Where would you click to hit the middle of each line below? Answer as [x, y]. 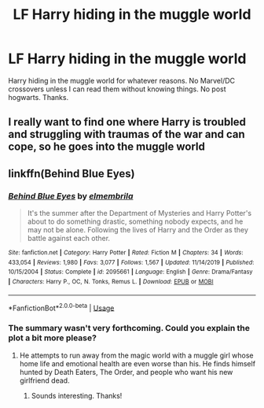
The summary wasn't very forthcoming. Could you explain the [129, 328]
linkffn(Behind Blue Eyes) [71, 174]
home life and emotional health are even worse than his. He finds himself [137, 363]
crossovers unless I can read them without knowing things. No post [117, 89]
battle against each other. [69, 239]
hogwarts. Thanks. [38, 97]
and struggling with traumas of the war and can [126, 134]
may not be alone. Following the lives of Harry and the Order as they [138, 230]
